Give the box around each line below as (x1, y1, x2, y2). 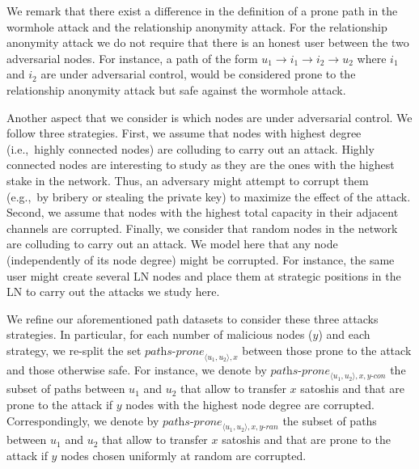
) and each (318, 326, 370, 343)
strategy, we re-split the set (6, 341, 142, 358)
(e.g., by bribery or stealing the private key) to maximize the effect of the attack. (6, 188, 411, 205)
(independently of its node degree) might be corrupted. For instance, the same (6, 251, 395, 268)
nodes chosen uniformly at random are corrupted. (61, 447, 307, 464)
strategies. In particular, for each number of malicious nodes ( (6, 326, 313, 343)
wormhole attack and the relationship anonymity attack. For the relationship (6, 18, 387, 35)
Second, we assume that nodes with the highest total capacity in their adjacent (6, 204, 399, 221)
